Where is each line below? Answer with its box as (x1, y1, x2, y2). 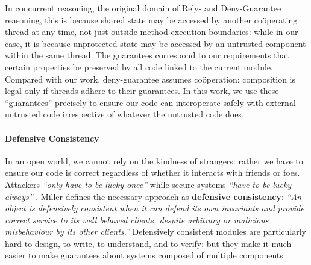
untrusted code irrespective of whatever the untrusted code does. (5, 108, 244, 120)
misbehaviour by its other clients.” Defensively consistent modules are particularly (5, 225, 306, 238)
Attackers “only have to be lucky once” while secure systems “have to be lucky (5, 178, 292, 190)
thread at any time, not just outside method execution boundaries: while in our (5, 25, 298, 38)
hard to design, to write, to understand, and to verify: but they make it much (5, 237, 292, 249)
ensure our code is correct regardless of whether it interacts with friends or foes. (5, 166, 300, 179)
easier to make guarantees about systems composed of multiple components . (5, 249, 289, 261)
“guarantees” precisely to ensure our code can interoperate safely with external (5, 96, 296, 108)
